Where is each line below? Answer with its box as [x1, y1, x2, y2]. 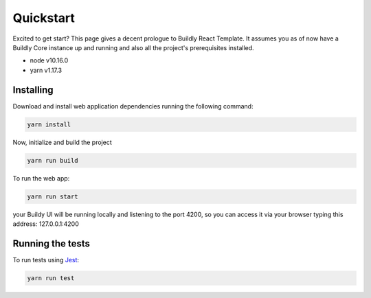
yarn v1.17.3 [30, 66, 62, 74]
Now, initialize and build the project [12, 138, 113, 146]
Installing [12, 84, 54, 95]
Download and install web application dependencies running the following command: [12, 102, 254, 110]
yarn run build [27, 157, 78, 164]
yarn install [27, 120, 71, 128]
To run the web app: [12, 174, 70, 182]
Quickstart [12, 10, 76, 25]
